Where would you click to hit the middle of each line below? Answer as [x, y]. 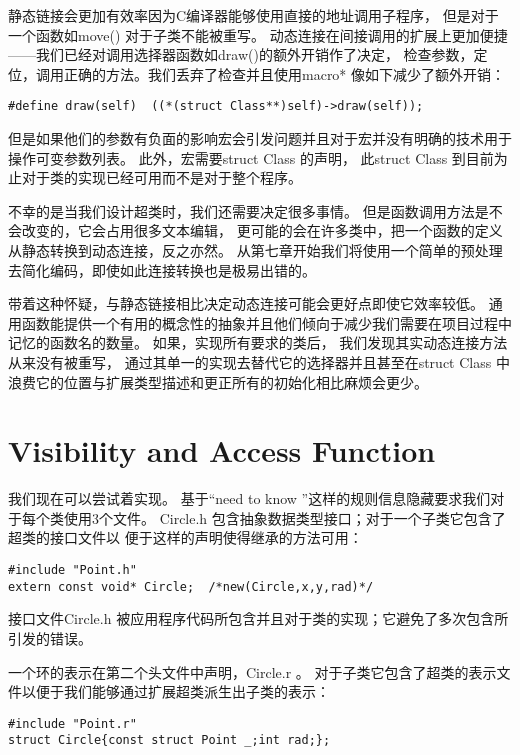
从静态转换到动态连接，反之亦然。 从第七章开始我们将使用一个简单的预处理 [255, 250]
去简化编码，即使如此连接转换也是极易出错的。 [162, 269]
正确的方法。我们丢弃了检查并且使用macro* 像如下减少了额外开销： [284, 73]
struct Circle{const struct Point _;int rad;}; [169, 740]
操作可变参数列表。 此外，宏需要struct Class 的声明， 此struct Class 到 [237, 157]
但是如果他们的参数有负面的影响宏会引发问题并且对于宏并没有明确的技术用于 [260, 138]
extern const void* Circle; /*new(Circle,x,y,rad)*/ [191, 586]
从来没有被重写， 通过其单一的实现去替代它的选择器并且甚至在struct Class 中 [259, 361]
